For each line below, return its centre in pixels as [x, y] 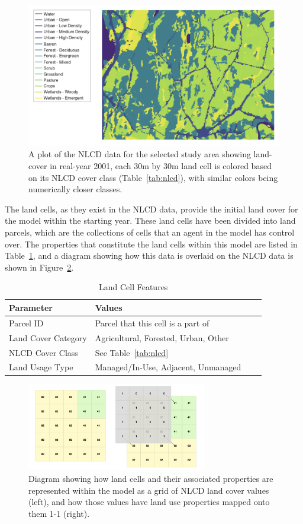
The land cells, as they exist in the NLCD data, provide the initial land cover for [151, 209]
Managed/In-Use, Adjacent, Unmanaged [168, 367]
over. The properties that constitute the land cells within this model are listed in [151, 244]
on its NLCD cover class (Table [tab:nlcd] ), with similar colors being [153, 177]
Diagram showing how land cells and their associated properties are [151, 478]
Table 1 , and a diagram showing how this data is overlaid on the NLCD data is [149, 255]
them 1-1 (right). [59, 513]
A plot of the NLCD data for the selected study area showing [140, 154]
